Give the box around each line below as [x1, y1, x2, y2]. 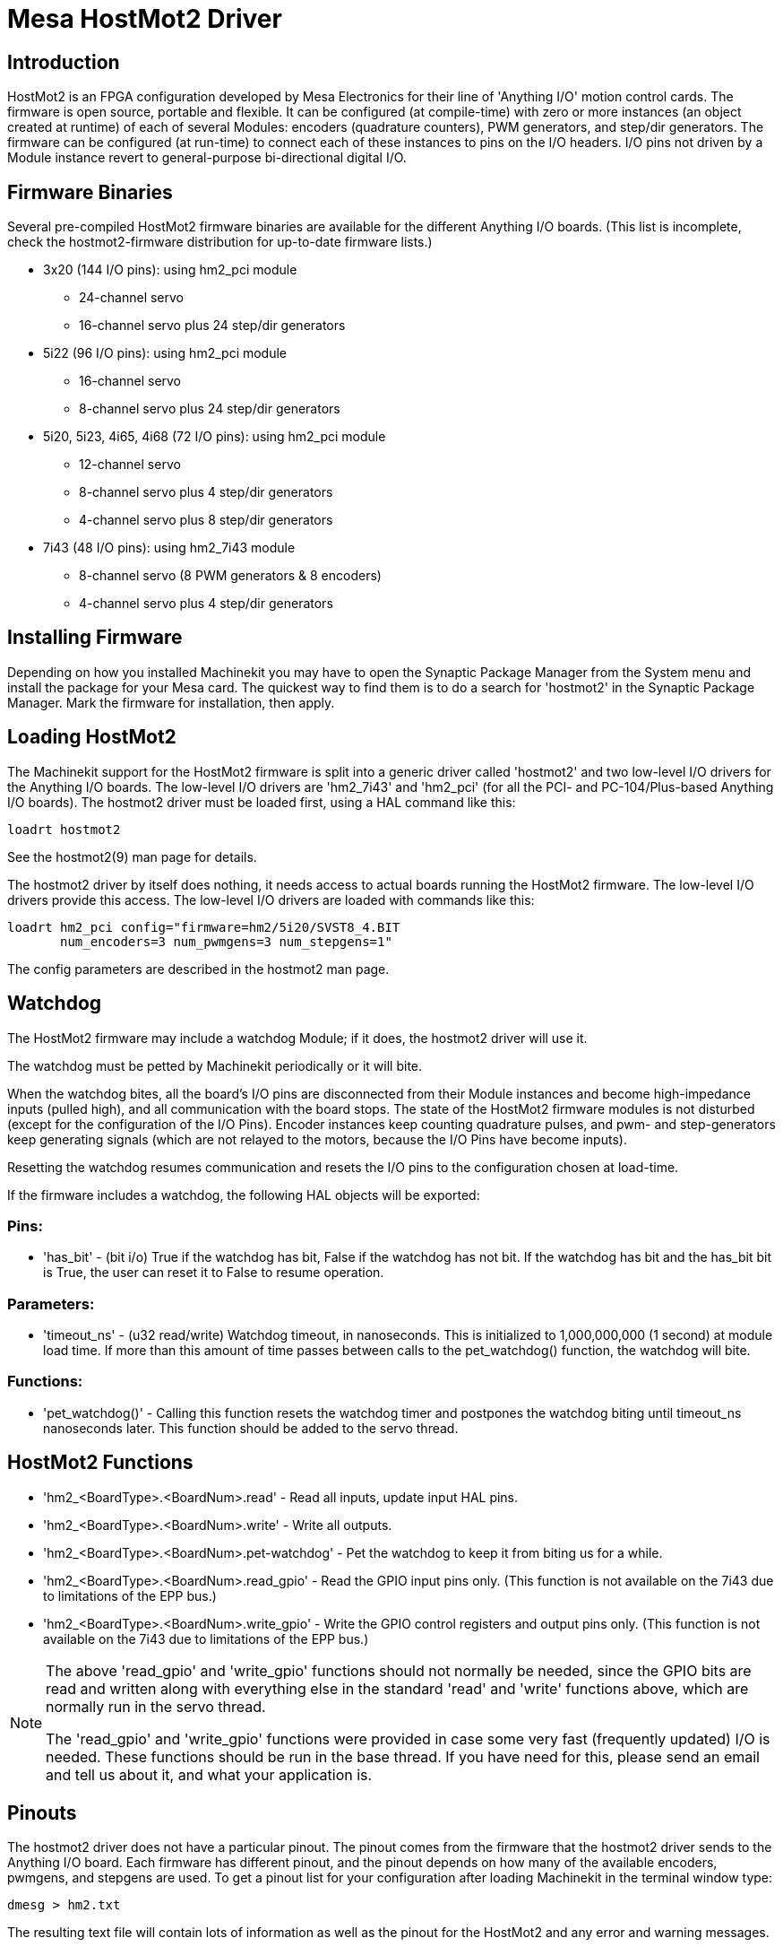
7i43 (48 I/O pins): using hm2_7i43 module [43, 540, 296, 556]
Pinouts [7, 1802, 77, 1825]
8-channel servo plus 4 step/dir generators [79, 484, 333, 500]
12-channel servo [79, 456, 181, 473]
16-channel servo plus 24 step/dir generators [79, 317, 346, 334]
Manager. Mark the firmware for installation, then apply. [7, 694, 335, 710]
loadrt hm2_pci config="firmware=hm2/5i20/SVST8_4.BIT [7, 919, 400, 934]
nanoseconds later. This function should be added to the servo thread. [43, 1420, 459, 1436]
